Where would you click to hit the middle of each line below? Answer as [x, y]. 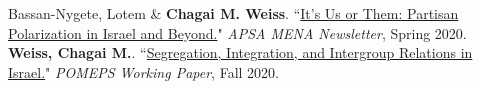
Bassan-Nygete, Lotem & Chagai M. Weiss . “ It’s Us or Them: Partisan [233, 13]
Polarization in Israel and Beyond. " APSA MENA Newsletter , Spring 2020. [237, 32]
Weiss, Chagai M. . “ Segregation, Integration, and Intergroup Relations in [240, 52]
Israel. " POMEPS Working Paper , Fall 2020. [143, 71]
